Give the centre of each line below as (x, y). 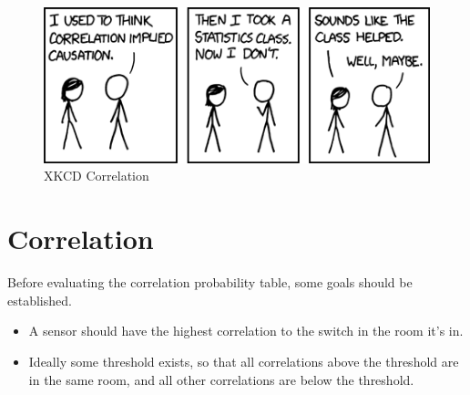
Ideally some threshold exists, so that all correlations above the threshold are (244, 361)
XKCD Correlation (97, 176)
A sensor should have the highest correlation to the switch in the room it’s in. (246, 331)
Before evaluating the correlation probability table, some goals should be (210, 282)
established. (40, 300)
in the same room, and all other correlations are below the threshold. (221, 379)
